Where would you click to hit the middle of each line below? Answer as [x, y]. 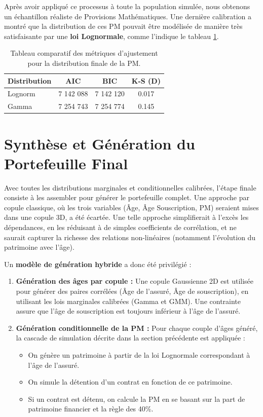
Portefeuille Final [66, 163]
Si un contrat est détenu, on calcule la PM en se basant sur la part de [137, 399]
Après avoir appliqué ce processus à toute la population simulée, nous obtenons [127, 6]
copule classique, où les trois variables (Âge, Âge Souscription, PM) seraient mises [131, 207]
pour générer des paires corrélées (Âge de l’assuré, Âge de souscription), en [132, 291]
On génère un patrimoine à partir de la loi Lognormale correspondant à [139, 354]
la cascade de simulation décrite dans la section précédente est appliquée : [130, 338]
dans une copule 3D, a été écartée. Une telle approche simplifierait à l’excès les [126, 217]
